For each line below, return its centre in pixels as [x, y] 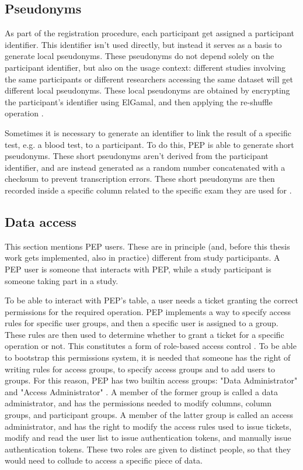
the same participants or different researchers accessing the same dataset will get [149, 79]
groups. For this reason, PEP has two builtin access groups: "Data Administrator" [151, 380]
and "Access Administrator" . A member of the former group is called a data [141, 391]
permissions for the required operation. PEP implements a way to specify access [148, 311]
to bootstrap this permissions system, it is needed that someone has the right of [148, 357]
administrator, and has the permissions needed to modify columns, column [138, 403]
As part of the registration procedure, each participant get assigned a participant [150, 33]
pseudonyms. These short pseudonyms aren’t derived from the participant [137, 156]
